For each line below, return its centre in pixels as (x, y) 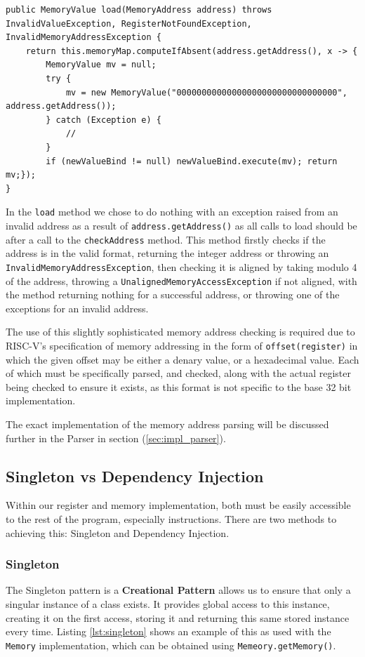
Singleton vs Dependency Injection (135, 476)
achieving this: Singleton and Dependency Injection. (118, 532)
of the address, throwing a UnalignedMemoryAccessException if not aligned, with (181, 280)
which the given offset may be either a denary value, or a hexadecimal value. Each (182, 359)
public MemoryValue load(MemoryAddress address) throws (139, 10)
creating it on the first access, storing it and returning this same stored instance (178, 617)
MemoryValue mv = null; (101, 65)
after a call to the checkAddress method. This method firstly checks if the (166, 239)
